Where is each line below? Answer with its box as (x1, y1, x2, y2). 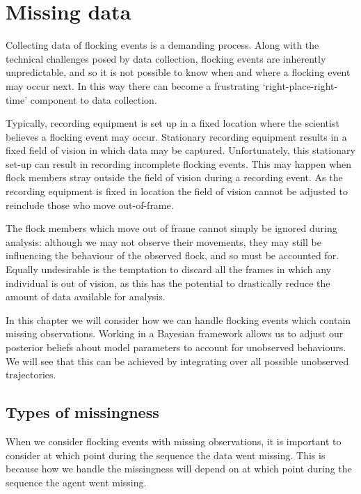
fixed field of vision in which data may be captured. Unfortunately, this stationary (6, 143, 355, 157)
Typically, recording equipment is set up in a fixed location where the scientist (6, 116, 339, 130)
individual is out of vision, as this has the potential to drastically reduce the (6, 275, 330, 290)
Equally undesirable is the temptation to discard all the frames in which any (6, 262, 332, 277)
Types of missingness (6, 401, 159, 423)
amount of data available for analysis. (6, 289, 166, 304)
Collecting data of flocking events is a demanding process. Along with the (6, 38, 319, 52)
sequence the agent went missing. (6, 474, 147, 489)
